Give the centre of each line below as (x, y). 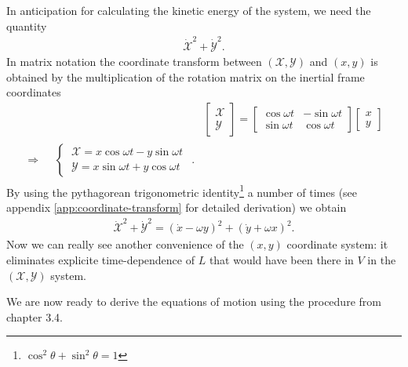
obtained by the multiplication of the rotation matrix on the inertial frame (186, 76)
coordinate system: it (337, 244)
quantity (27, 25)
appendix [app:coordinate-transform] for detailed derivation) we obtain (177, 207)
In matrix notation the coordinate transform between (134, 61)
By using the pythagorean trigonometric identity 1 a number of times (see (182, 191)
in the (382, 260)
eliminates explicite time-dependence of (101, 260)
